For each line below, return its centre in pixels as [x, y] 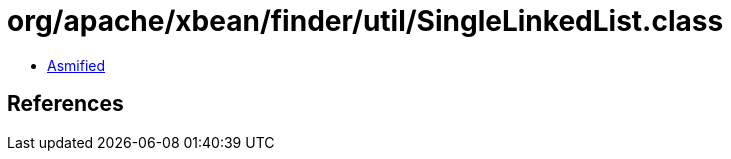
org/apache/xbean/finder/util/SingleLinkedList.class [365, 21]
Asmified [76, 65]
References [65, 104]
